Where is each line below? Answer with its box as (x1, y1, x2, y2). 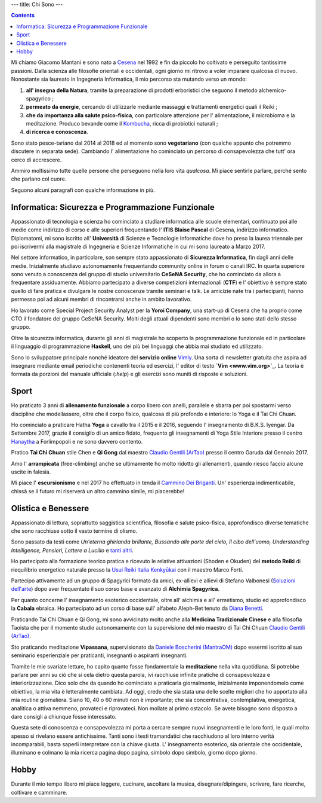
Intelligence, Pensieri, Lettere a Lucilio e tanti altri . (11, 546, 134, 554)
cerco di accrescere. (11, 156, 62, 163)
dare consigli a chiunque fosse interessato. (11, 713, 117, 720)
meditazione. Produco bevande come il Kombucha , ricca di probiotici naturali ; (26, 120, 218, 127)
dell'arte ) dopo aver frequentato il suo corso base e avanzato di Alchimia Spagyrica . (11, 585, 220, 593)
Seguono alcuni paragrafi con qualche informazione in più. (11, 186, 155, 194)
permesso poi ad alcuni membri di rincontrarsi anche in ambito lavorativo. (11, 296, 192, 303)
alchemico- (258, 87, 287, 94)
